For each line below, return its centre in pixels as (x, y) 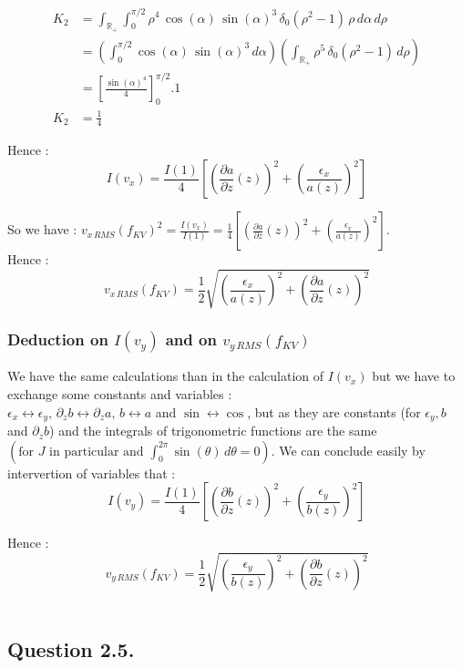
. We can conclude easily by (348, 450)
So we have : (42, 229)
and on (191, 339)
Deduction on (58, 339)
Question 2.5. (71, 649)
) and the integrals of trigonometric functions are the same (213, 431)
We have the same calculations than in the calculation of (166, 376)
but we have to (414, 376)
